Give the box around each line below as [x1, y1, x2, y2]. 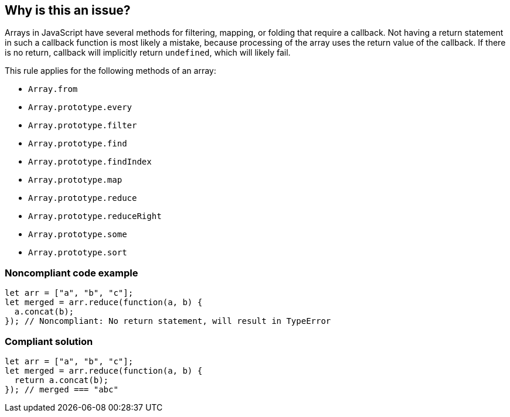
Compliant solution [5, 335, 93, 347]
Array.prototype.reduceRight [28, 211, 162, 221]
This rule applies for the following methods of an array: [5, 66, 216, 76]
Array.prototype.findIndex [28, 157, 152, 167]
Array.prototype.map [28, 175, 123, 185]
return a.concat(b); [14, 375, 109, 385]
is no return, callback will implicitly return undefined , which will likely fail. [5, 47, 291, 58]
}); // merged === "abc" [5, 384, 118, 394]
